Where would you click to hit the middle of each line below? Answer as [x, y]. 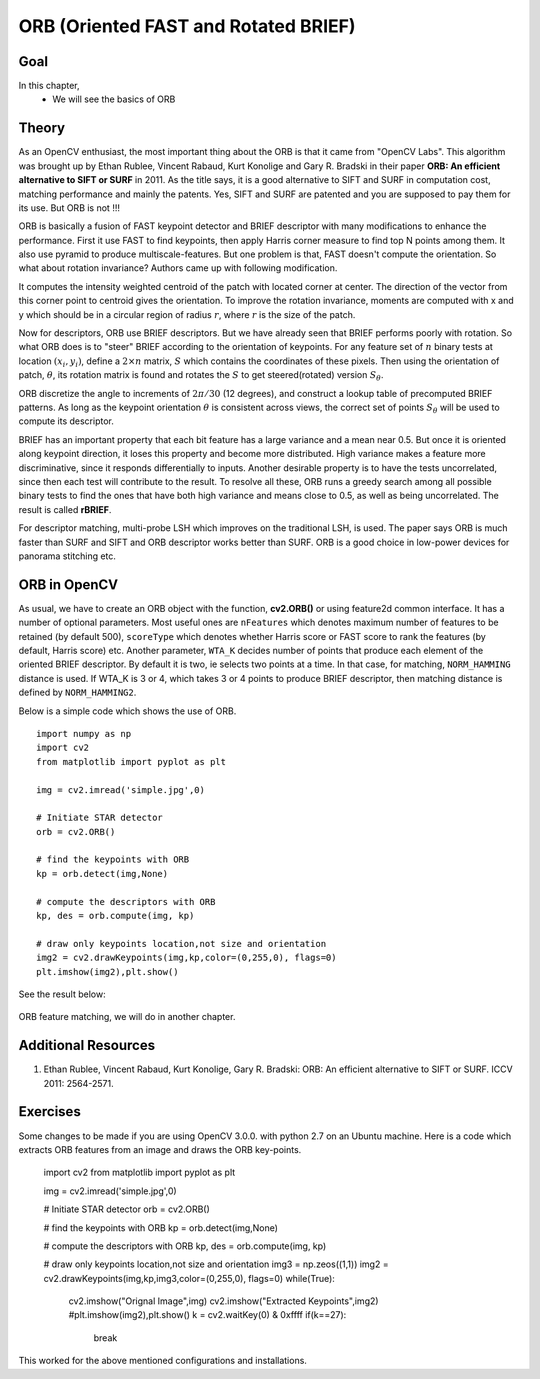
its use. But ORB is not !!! [69, 207]
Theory [42, 128]
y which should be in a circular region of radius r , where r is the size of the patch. [187, 314]
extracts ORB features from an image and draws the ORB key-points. [160, 1149]
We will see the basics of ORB [114, 99]
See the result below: [62, 994]
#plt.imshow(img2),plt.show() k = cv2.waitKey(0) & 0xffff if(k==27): [207, 1315]
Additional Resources [86, 1045]
